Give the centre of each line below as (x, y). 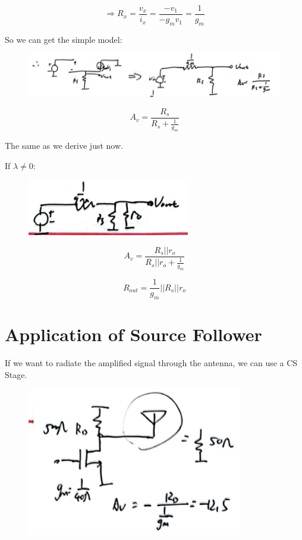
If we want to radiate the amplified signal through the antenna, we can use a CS (151, 363)
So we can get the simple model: (64, 39)
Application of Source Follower (133, 334)
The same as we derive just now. (64, 146)
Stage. (16, 374)
